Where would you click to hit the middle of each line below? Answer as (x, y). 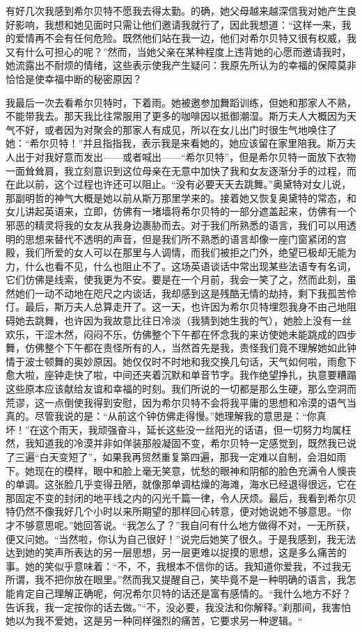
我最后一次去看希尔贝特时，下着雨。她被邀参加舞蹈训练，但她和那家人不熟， (181, 102)
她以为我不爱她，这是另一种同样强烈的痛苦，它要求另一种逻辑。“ (154, 621)
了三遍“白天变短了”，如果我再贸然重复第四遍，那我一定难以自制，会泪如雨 (176, 457)
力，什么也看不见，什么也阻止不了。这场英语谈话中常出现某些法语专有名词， (181, 266)
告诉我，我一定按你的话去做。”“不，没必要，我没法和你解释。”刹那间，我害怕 (178, 607)
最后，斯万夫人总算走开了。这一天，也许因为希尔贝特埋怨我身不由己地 (186, 307)
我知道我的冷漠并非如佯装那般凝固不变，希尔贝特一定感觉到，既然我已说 (190, 443)
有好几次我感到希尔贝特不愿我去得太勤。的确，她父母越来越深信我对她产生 (176, 10)
